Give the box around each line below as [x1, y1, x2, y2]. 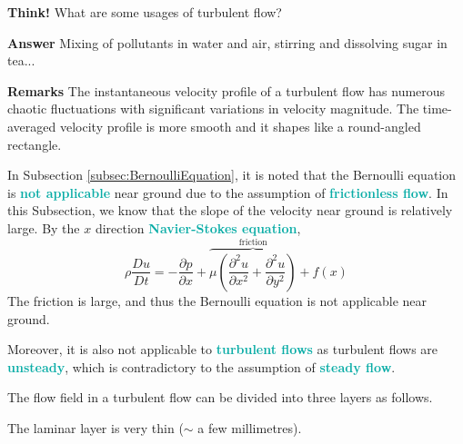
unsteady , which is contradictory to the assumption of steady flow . [7, 357, 396, 376]
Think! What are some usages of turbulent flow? [7, 3, 282, 21]
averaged [7, 116, 56, 135]
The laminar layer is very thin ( [7, 418, 184, 437]
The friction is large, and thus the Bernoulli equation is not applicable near [7, 291, 428, 310]
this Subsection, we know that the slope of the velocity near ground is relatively [7, 201, 453, 220]
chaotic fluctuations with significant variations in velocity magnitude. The [7, 99, 419, 118]
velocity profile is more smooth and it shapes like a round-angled [59, 116, 421, 135]
